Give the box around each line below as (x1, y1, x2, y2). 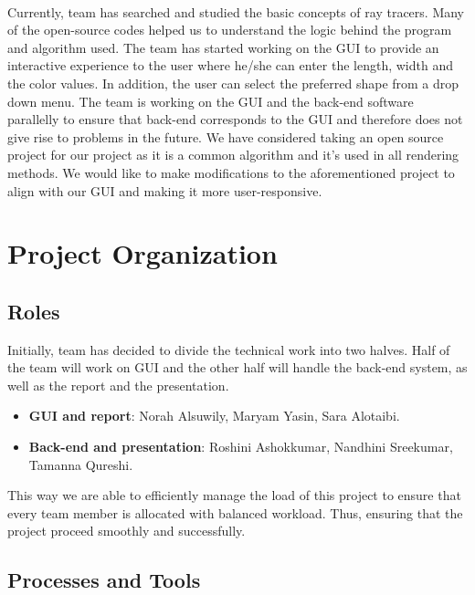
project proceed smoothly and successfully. (7, 521, 246, 540)
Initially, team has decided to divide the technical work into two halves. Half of (7, 339, 450, 359)
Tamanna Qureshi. (28, 454, 133, 474)
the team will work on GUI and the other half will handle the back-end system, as (7, 358, 468, 377)
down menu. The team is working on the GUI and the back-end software (7, 91, 414, 110)
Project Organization (7, 235, 278, 272)
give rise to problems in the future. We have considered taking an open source (7, 127, 444, 146)
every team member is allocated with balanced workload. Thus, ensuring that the (7, 503, 463, 522)
